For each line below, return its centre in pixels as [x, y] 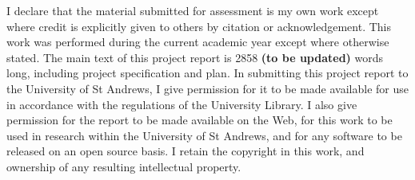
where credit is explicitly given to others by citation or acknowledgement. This [199, 26]
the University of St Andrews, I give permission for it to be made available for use [208, 88]
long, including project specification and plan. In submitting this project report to [207, 73]
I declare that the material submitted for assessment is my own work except [193, 10]
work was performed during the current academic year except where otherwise [198, 42]
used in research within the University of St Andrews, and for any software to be [204, 135]
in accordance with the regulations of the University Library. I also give [182, 104]
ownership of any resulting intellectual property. [124, 166]
